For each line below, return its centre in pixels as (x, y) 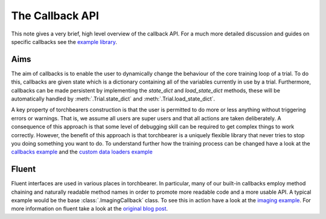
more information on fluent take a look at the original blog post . (90, 209)
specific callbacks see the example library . (64, 42)
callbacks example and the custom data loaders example (82, 152)
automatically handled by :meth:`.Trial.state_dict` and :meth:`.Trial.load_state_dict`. (113, 99)
